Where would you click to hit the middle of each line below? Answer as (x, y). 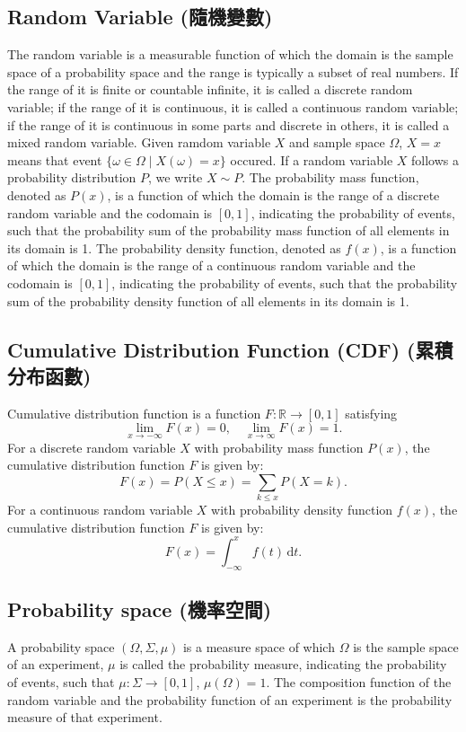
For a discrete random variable (92, 447)
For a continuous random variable (100, 510)
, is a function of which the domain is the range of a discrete (273, 194)
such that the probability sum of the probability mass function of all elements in (229, 230)
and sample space (337, 142)
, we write (176, 177)
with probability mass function (279, 447)
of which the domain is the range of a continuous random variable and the (211, 265)
